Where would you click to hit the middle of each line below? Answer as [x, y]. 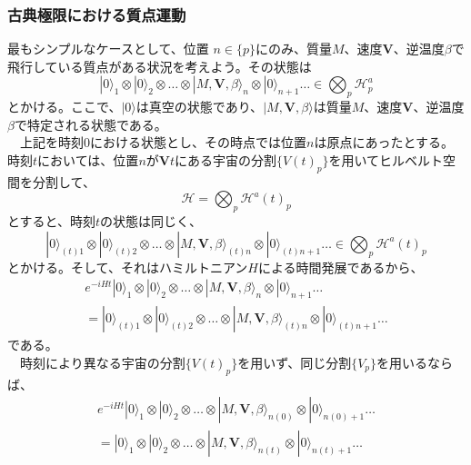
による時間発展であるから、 [341, 267]
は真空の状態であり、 [200, 107]
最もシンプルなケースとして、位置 [108, 49]
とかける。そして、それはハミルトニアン [128, 267]
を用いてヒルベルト [386, 159]
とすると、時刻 [52, 221]
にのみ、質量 [293, 49]
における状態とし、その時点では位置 [198, 142]
